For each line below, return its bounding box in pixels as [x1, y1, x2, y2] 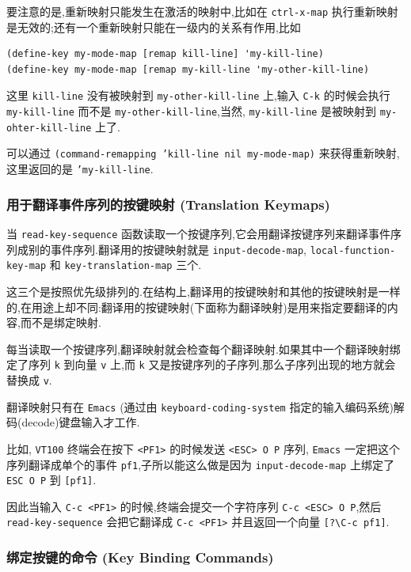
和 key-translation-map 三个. [49, 256, 202, 273]
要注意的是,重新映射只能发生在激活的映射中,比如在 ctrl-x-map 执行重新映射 [6, 3, 398, 19]
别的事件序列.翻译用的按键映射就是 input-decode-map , [28, 241, 307, 257]
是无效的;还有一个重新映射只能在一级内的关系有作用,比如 [6, 18, 301, 35]
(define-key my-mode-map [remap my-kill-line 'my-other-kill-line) [6, 63, 370, 75]
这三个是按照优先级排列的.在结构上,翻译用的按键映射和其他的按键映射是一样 [6, 282, 401, 299]
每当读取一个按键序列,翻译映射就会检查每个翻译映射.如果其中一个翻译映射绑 [6, 340, 401, 357]
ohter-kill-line [6, 122, 92, 134]
